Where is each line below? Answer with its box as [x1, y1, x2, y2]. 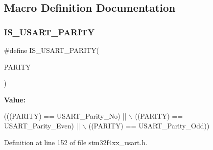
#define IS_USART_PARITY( [4, 45, 99, 55]
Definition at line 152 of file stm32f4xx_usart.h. [4, 137, 147, 147]
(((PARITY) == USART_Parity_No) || [4, 111, 127, 121]
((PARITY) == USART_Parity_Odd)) [88, 120, 210, 130]
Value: [4, 94, 25, 104]
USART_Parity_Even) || [4, 120, 80, 130]
